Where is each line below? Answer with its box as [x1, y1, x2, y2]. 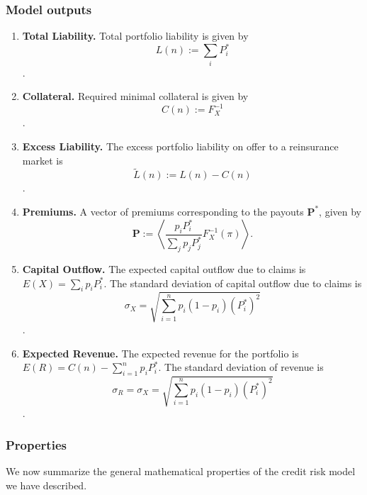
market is [22, 152, 63, 167]
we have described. [6, 477, 87, 492]
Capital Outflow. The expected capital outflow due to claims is [22, 261, 306, 276]
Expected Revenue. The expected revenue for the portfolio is [22, 345, 299, 360]
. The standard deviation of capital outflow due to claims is [103, 275, 362, 290]
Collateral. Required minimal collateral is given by [22, 89, 249, 104]
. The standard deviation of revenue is [158, 360, 324, 374]
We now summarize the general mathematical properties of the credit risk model [6, 464, 356, 479]
